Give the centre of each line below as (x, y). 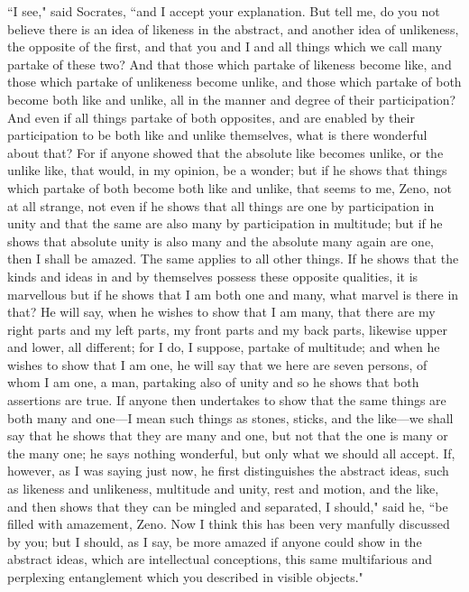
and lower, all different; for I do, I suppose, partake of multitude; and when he (224, 347)
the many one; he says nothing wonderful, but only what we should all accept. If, (231, 453)
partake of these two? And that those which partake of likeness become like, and (230, 64)
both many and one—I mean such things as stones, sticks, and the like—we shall (230, 417)
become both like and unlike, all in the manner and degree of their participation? (232, 99)
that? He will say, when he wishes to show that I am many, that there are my (221, 312)
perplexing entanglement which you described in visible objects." (185, 577)
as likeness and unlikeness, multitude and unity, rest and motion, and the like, (223, 489)
